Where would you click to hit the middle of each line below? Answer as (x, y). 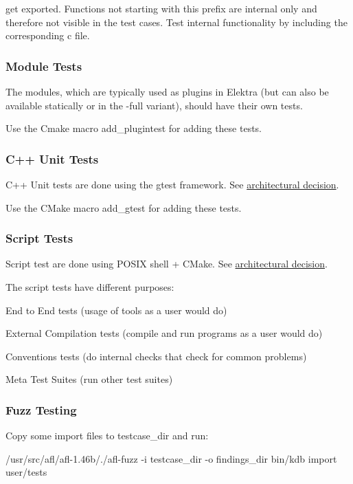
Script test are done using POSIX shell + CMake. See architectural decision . (167, 264)
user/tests (26, 472)
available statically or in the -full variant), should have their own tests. (154, 105)
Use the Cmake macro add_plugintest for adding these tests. (134, 128)
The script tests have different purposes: (90, 287)
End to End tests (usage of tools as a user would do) (116, 310)
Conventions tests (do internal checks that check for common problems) (156, 356)
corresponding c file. (48, 35)
